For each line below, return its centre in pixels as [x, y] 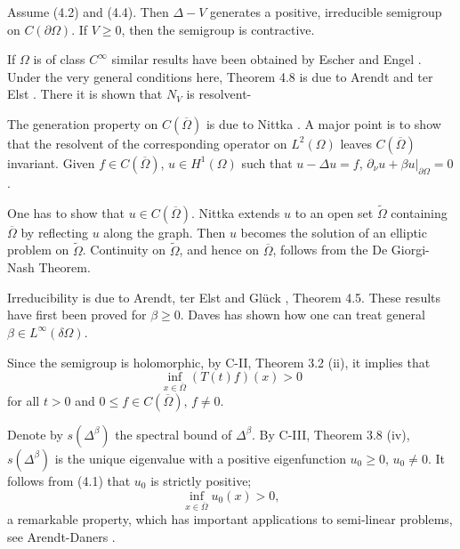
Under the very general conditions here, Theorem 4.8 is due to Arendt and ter [220, 76]
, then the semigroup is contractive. [218, 29]
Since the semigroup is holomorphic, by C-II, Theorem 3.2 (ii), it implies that [219, 362]
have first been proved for [77, 315]
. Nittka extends [236, 212]
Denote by [35, 434]
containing [419, 212]
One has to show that [66, 212]
